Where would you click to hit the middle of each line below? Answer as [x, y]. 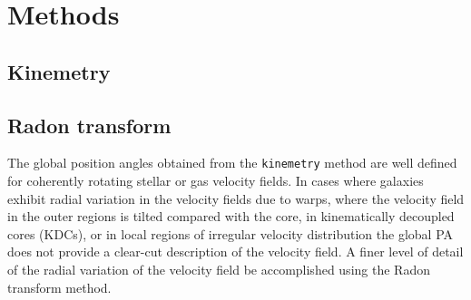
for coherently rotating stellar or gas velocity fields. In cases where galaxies [216, 181]
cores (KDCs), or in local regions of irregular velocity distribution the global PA [231, 233]
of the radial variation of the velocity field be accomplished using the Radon [219, 269]
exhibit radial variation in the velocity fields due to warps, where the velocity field [236, 198]
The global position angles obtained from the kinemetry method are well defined [232, 163]
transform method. [59, 287]
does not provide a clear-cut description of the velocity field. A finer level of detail [235, 252]
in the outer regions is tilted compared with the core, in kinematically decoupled [231, 216]
